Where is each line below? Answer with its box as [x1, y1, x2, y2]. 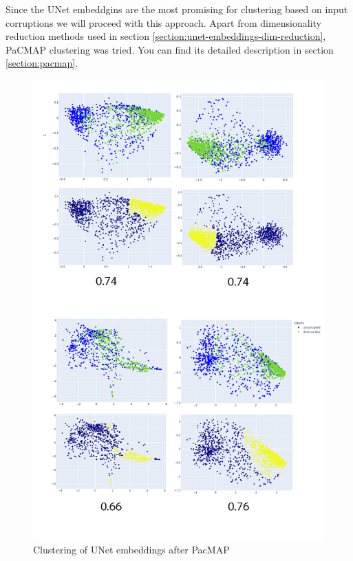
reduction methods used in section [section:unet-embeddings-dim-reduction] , [6, 29, 326, 43]
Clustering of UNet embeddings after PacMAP [33, 542, 230, 556]
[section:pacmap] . [6, 56, 78, 70]
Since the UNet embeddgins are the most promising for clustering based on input [6, 2, 348, 16]
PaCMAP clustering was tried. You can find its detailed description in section [6, 42, 334, 56]
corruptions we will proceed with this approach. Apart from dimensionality [6, 15, 322, 30]
